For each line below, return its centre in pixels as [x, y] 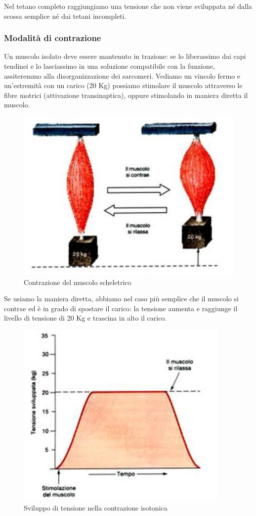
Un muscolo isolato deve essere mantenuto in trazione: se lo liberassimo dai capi [125, 56]
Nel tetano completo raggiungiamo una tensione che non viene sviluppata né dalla [128, 6]
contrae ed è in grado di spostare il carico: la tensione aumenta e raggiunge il [121, 308]
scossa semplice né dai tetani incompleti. [65, 16]
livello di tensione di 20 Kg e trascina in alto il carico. [85, 318]
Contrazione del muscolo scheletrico [78, 282]
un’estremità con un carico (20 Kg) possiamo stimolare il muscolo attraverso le [123, 85]
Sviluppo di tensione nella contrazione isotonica [96, 507]
